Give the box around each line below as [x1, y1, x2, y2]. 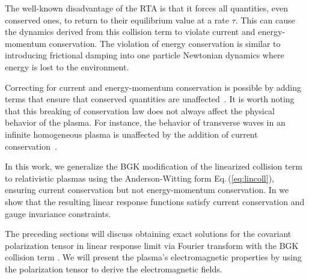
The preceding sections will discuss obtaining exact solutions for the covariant [5, 227, 292, 240]
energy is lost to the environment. [5, 60, 129, 73]
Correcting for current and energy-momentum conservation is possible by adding [5, 81, 301, 93]
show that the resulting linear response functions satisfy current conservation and [5, 195, 305, 207]
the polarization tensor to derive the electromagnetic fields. [5, 262, 222, 275]
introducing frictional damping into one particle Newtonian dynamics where [5, 49, 284, 61]
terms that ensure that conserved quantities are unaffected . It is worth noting [5, 93, 295, 105]
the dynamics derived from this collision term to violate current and [5, 25, 255, 38]
